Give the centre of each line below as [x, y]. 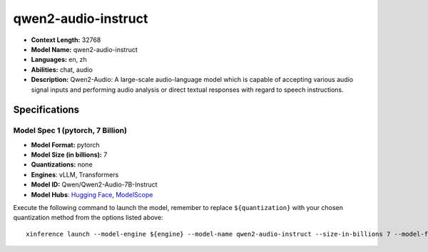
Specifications [46, 110]
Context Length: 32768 [66, 40]
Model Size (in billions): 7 [69, 155]
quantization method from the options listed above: [88, 218]
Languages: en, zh [59, 60]
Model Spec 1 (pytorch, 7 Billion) [70, 130]
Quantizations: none [62, 164]
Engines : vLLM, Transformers [75, 174]
